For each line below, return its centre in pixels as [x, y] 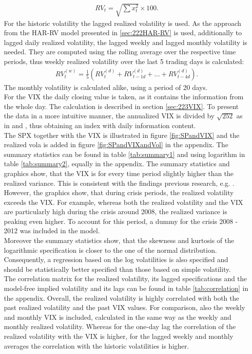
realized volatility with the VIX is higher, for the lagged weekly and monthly [119, 336]
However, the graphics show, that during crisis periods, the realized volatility [119, 192]
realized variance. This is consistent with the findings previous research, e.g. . [119, 183]
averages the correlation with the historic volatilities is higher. [97, 345]
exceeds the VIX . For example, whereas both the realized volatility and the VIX [124, 202]
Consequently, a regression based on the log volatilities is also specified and [116, 259]
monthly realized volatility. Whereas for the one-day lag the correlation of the [120, 326]
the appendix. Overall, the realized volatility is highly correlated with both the [122, 298]
